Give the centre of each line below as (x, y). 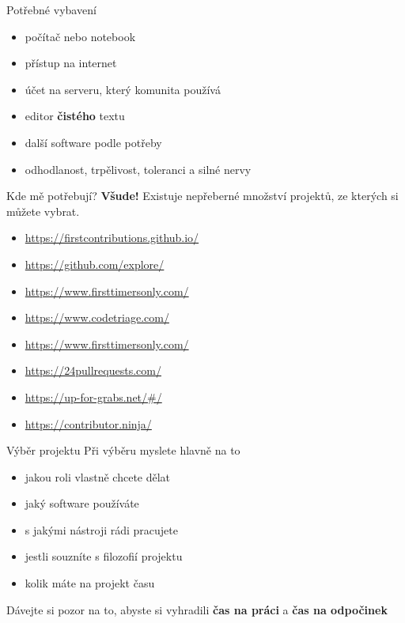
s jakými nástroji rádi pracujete (101, 529)
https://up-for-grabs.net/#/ (93, 396)
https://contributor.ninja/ (88, 423)
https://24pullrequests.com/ (93, 370)
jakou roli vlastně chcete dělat (98, 476)
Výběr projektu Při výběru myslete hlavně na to (123, 450)
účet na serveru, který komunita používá (123, 89)
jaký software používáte (82, 503)
